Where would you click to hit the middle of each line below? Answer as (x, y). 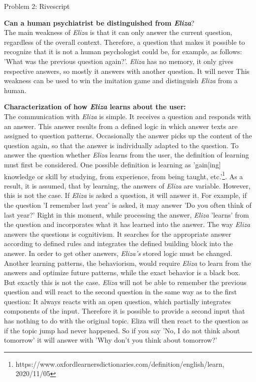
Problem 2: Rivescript (37, 6)
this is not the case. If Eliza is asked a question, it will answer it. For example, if (126, 195)
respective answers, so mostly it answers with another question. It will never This (127, 71)
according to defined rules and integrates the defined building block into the (119, 243)
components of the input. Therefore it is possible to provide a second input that (125, 311)
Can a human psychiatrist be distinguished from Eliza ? (99, 22)
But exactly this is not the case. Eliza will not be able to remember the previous (125, 282)
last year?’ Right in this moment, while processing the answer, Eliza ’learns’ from (127, 214)
